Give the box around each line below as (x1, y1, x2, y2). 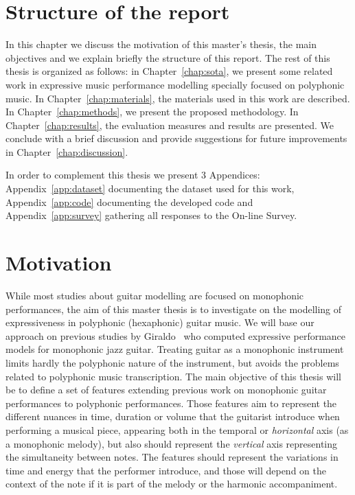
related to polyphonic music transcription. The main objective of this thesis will (5, 369, 341, 383)
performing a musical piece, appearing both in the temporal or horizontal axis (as (5, 422, 349, 437)
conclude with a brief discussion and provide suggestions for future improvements (5, 131, 347, 146)
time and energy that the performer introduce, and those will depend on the (5, 463, 326, 477)
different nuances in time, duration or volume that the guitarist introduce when (5, 409, 340, 424)
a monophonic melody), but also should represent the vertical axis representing (5, 436, 338, 450)
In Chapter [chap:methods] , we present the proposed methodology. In (5, 104, 299, 119)
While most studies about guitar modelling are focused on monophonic (5, 288, 304, 302)
